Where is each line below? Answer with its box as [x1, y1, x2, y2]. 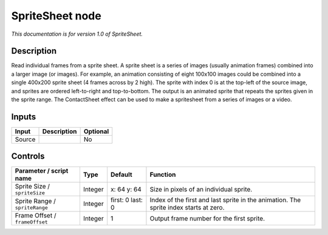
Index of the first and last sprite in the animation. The [149, 196, 301, 204]
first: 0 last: [110, 196, 143, 204]
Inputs [11, 111, 36, 122]
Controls [11, 151, 45, 162]
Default [110, 170, 133, 179]
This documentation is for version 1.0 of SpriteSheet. [11, 30, 143, 38]
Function [149, 170, 176, 179]
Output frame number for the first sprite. [149, 214, 265, 222]
